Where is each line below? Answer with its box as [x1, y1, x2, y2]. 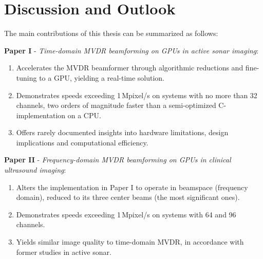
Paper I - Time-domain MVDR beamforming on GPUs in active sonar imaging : [4, 45, 258, 55]
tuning [16, 72, 37, 83]
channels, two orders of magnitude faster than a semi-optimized [16, 100, 216, 110]
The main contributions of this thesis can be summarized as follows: [4, 28, 218, 39]
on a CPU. [67, 109, 101, 120]
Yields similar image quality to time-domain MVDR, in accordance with [16, 236, 244, 247]
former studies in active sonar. [16, 246, 111, 257]
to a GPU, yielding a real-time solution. [39, 72, 165, 83]
